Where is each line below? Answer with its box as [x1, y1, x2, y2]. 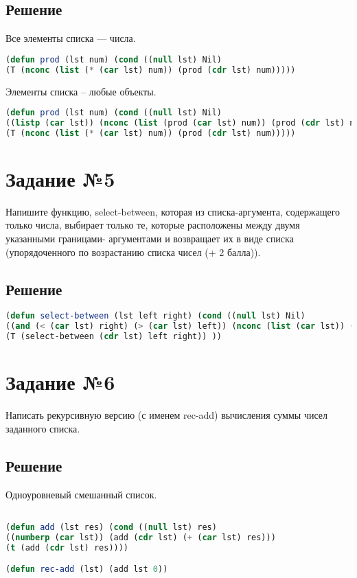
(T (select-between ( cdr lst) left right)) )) [5, 332, 222, 342]
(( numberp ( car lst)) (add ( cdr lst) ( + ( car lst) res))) [5, 532, 276, 542]
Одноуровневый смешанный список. [5, 487, 157, 501]
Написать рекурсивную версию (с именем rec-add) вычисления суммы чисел [5, 408, 328, 422]
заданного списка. [5, 421, 80, 435]
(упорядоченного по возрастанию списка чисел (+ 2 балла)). [5, 244, 261, 259]
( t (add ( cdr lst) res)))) [5, 542, 129, 553]
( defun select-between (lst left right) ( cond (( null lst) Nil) [5, 311, 306, 321]
